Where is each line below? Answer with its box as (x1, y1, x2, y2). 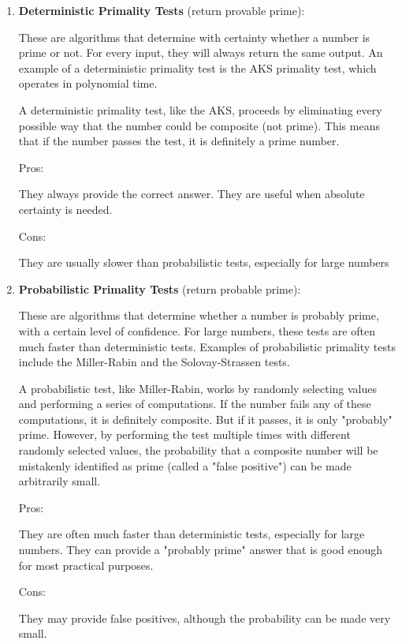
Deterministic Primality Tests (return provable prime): (18, 2, 305, 18)
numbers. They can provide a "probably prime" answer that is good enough (18, 541, 383, 558)
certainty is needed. (18, 200, 113, 217)
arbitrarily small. (18, 473, 101, 489)
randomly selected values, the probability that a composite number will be (18, 442, 378, 459)
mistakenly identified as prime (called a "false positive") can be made (18, 457, 352, 474)
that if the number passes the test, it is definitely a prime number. (18, 133, 340, 149)
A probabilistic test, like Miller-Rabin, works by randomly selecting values (18, 380, 377, 396)
